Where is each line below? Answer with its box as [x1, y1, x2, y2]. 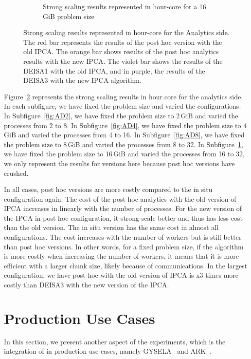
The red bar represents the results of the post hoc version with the [23, 37, 222, 47]
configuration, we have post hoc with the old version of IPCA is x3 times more [4, 270, 239, 280]
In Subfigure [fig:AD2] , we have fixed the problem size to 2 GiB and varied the [4, 110, 238, 120]
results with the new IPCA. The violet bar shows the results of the [23, 56, 223, 66]
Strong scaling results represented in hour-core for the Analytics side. [23, 27, 230, 38]
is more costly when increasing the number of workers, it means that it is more [4, 251, 239, 261]
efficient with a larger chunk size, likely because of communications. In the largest [4, 260, 248, 270]
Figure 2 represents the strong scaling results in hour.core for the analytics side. [4, 91, 243, 101]
